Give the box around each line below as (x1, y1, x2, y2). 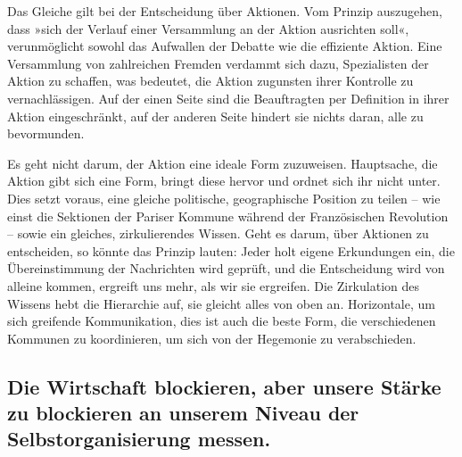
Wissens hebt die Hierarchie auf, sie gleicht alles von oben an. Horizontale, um (7, 294, 435, 312)
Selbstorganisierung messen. (7, 425, 271, 453)
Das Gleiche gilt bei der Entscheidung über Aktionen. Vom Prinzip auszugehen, (7, 2, 442, 20)
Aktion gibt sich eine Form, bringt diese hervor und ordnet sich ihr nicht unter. (7, 171, 441, 190)
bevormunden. (7, 124, 85, 143)
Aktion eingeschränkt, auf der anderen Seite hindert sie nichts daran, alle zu (7, 106, 424, 125)
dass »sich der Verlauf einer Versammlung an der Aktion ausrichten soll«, (7, 19, 409, 37)
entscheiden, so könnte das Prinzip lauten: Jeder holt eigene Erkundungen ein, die (7, 241, 455, 260)
